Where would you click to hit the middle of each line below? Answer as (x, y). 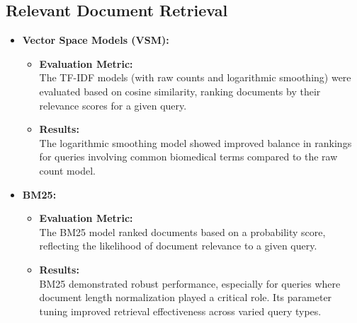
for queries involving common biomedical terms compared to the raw (188, 157)
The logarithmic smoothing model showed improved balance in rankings (195, 142)
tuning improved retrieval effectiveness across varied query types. (180, 311)
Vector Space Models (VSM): (96, 40)
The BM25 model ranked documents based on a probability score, (182, 231)
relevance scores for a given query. (113, 105)
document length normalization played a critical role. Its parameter (186, 297)
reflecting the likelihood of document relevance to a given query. (178, 246)
